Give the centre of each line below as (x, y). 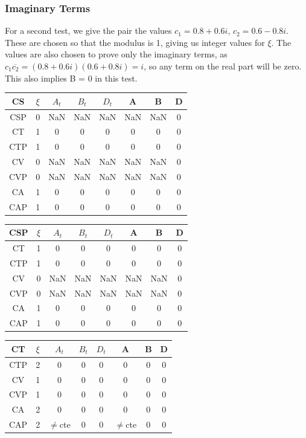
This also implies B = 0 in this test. (71, 78)
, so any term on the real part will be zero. (223, 66)
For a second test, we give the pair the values (88, 31)
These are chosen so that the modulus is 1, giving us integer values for (135, 42)
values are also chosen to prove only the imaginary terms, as (116, 54)
